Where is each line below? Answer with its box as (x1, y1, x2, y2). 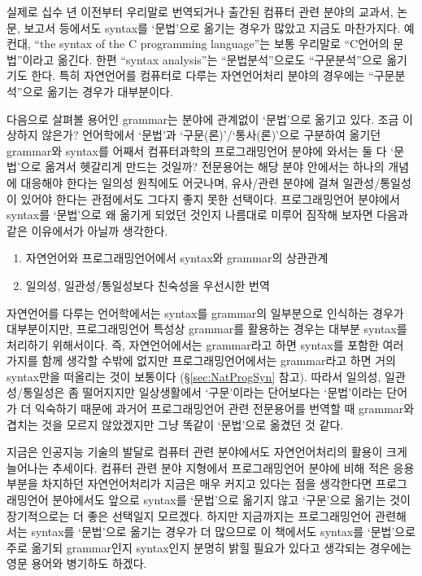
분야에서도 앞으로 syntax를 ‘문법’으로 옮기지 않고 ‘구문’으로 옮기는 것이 (52, 491, 411, 508)
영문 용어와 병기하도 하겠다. (7, 555, 147, 572)
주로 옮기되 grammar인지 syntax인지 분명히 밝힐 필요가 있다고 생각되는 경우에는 (7, 539, 412, 556)
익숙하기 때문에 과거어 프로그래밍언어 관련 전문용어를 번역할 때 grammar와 (35, 400, 415, 417)
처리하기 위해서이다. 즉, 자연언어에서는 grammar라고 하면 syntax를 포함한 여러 (7, 336, 404, 353)
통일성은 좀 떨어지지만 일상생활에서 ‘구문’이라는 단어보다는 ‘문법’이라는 (22, 384, 383, 401)
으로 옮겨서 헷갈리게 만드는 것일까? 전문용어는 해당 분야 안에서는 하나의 (20, 158, 385, 175)
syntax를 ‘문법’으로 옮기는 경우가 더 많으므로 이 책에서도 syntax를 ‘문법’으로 (31, 523, 416, 540)
